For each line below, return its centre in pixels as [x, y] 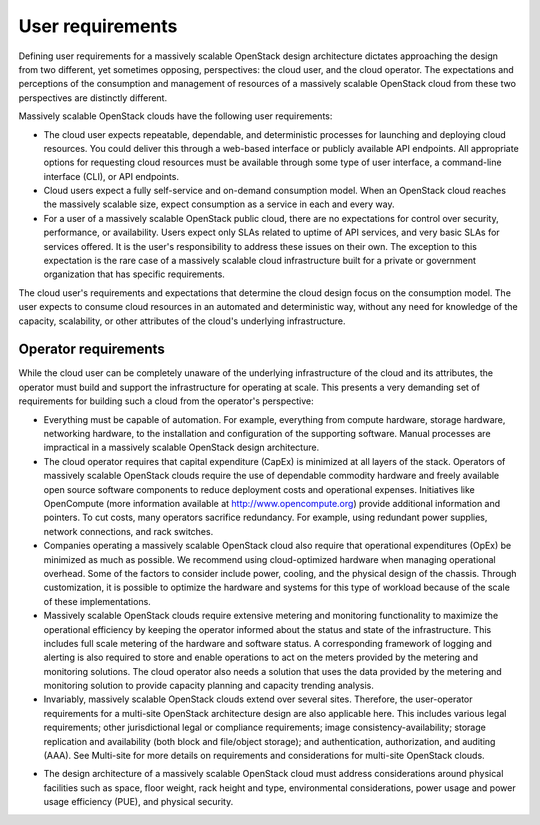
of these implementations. [97, 601]
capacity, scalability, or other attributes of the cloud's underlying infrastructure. [182, 321]
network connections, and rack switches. [128, 531]
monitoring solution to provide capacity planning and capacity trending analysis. [208, 686]
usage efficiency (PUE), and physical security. [138, 802]
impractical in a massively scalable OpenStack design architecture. [181, 447]
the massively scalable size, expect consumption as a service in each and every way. [219, 204]
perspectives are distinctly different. [93, 97]
